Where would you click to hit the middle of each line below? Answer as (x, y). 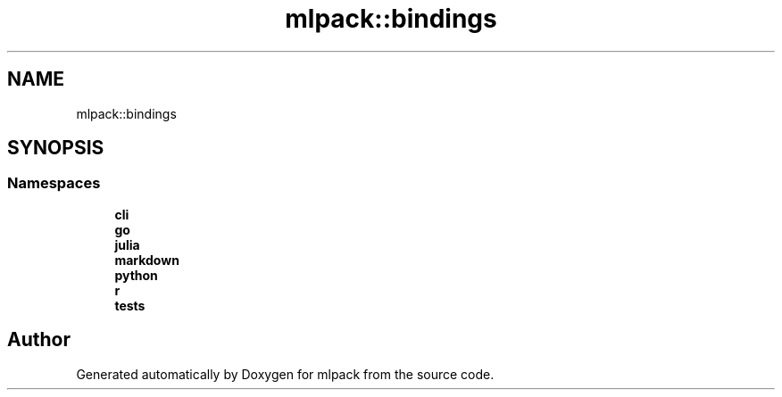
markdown (147, 260)
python (136, 275)
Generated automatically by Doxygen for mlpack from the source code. (285, 374)
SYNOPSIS (56, 148)
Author (39, 340)
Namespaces (54, 183)
